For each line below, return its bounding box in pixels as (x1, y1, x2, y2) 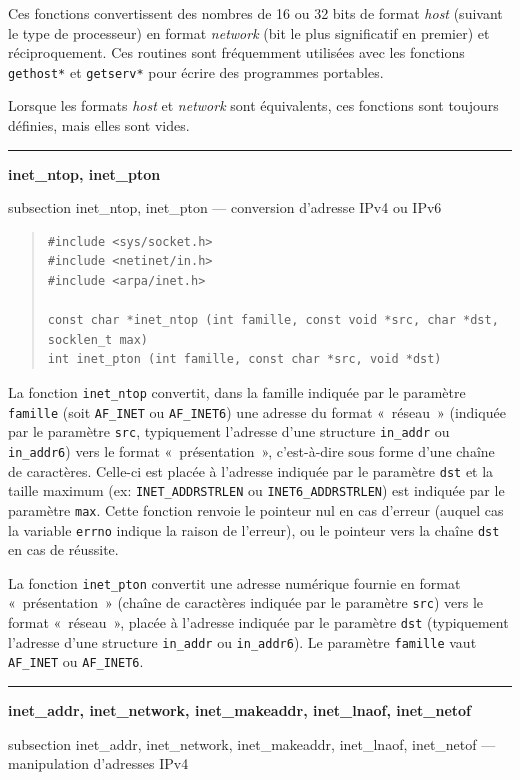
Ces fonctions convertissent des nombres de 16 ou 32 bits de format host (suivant (8, 3, 503, 23)
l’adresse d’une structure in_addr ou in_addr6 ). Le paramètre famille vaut (8, 631, 477, 652)
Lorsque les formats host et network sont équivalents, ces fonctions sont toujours (8, 95, 499, 116)
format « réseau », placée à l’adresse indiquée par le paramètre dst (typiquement (8, 612, 509, 633)
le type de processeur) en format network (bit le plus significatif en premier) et (8, 22, 490, 43)
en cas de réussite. (8, 539, 119, 560)
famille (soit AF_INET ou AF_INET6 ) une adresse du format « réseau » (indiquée (8, 401, 506, 422)
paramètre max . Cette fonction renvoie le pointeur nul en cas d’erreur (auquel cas (8, 499, 504, 520)
